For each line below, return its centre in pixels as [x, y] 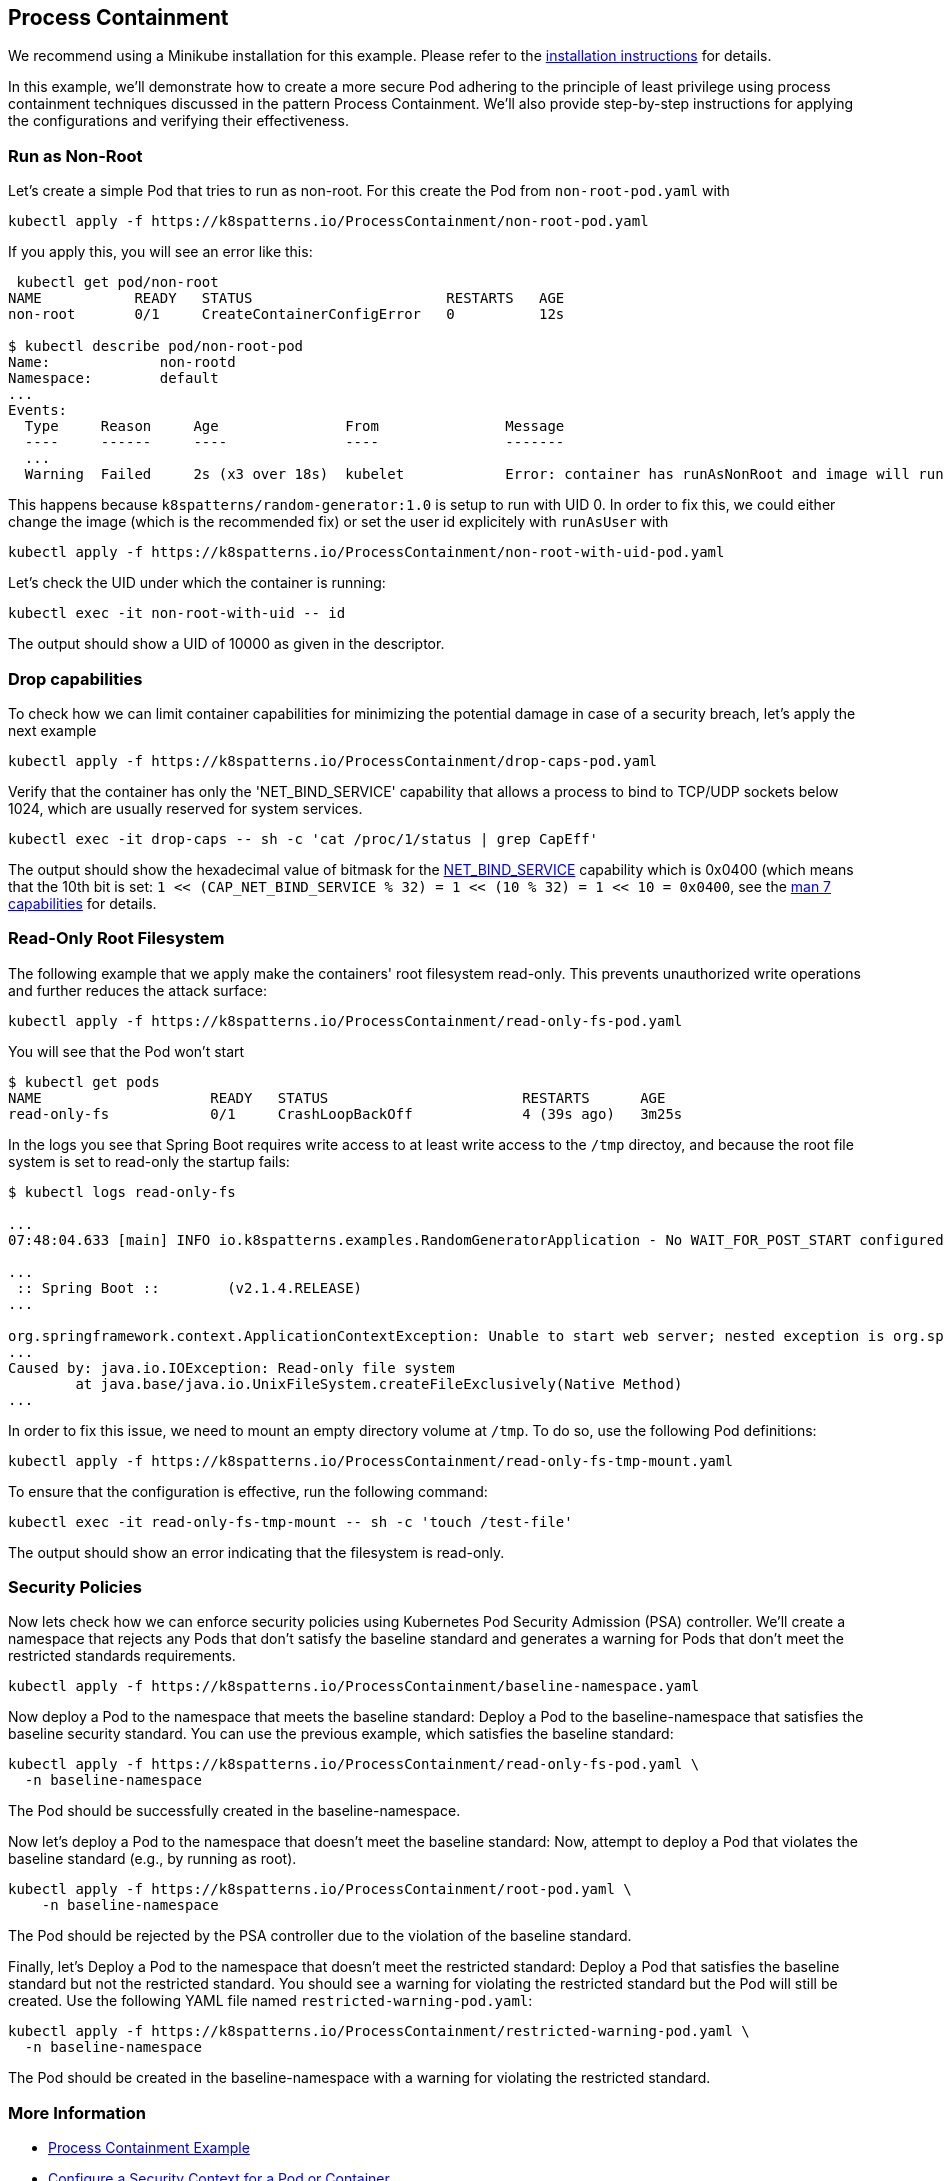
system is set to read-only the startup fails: [149, 1161]
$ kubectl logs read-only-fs [122, 1191]
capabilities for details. [82, 903]
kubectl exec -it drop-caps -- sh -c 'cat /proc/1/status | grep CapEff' [303, 838]
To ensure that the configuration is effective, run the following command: [248, 1491]
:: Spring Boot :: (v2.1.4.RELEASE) [189, 1287]
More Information [77, 2112]
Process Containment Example [149, 2148]
